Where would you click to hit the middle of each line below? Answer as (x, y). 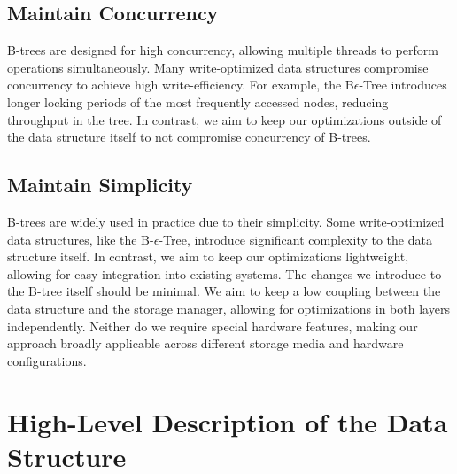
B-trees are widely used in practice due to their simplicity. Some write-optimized (226, 221)
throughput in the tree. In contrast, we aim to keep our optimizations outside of (225, 119)
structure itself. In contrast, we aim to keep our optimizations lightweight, (208, 256)
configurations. (47, 360)
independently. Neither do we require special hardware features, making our (213, 326)
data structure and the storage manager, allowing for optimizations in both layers (228, 308)
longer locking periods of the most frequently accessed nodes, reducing (198, 101)
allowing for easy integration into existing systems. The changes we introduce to (225, 273)
